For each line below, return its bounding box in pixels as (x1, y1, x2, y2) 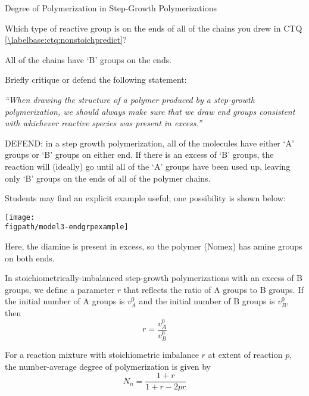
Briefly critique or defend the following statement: (5, 73, 187, 86)
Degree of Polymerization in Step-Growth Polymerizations (5, 2, 217, 14)
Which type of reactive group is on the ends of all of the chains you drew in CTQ (5, 21, 302, 34)
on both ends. (5, 251, 55, 264)
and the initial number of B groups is (139, 295, 275, 307)
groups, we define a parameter (5, 283, 115, 295)
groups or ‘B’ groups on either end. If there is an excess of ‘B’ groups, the (5, 148, 274, 161)
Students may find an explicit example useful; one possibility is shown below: (5, 192, 286, 204)
